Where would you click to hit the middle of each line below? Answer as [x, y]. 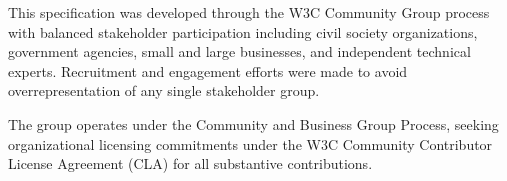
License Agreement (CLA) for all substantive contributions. [190, 163]
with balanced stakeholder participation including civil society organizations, [243, 31]
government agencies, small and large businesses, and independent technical [239, 51]
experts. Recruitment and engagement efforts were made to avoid [208, 70]
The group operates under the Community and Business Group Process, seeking [253, 123]
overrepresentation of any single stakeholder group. [164, 90]
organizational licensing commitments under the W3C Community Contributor [250, 143]
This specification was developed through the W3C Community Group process [249, 12]
